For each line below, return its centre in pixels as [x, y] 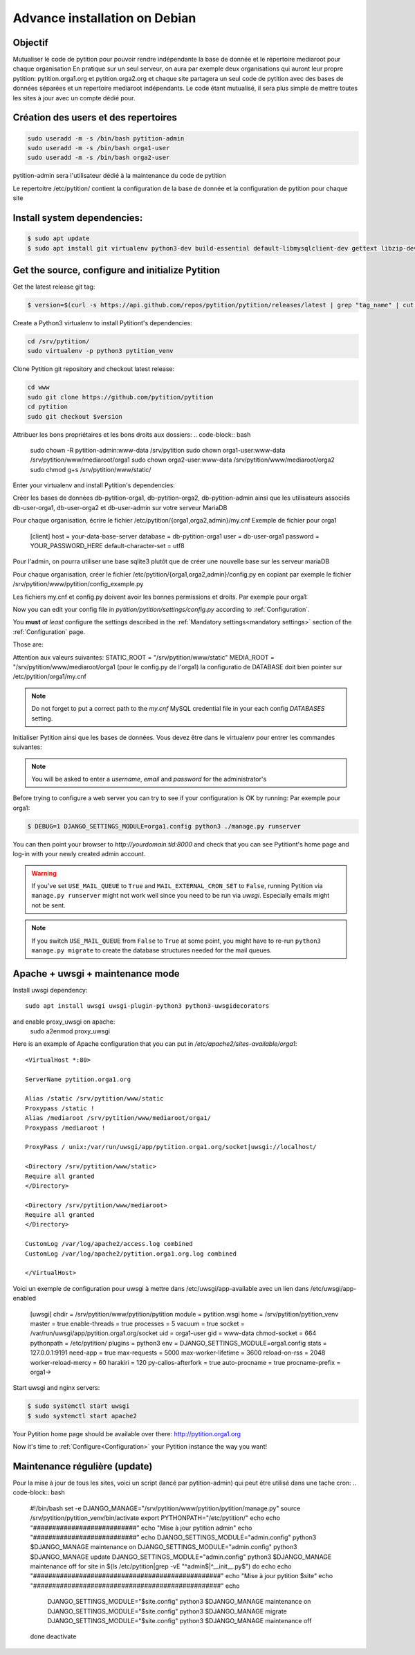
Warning [44, 873]
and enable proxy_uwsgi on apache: [64, 1022]
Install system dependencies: [78, 218]
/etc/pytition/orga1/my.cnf [49, 677]
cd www [38, 387]
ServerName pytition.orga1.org [78, 1079]
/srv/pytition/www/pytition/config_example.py [78, 584]
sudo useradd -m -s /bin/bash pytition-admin [106, 138]
